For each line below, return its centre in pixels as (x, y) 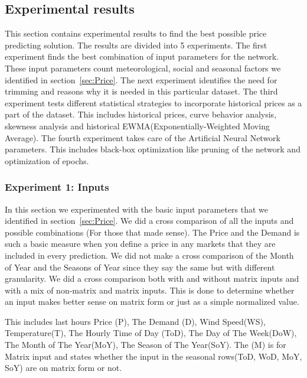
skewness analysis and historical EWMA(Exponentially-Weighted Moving (137, 126)
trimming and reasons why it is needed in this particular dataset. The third (141, 91)
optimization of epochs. (47, 160)
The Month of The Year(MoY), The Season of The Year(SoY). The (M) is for (146, 345)
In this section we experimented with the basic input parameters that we (137, 209)
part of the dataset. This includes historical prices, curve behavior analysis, (141, 114)
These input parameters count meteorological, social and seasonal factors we (143, 68)
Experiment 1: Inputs (57, 187)
